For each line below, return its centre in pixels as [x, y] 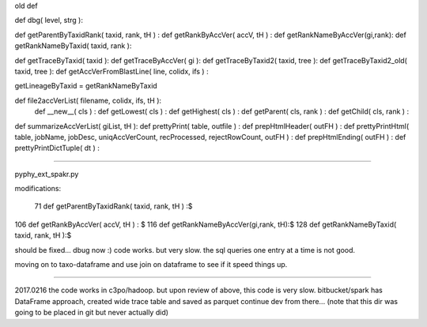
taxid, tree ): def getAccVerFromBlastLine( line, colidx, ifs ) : [111, 71]
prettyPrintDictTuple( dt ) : [57, 148]
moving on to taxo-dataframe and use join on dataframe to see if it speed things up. [151, 265]
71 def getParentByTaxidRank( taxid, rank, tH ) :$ [113, 206]
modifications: [38, 189]
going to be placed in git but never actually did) [92, 313]
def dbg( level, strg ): [49, 21]
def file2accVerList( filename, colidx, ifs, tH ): [88, 100]
